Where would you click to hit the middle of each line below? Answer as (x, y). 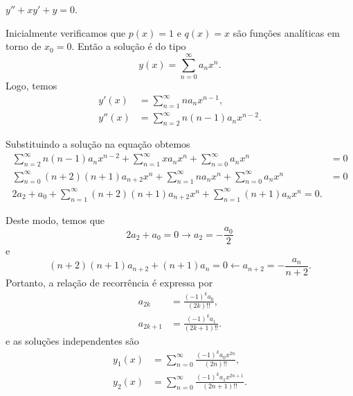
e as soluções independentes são (72, 341)
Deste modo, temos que (55, 219)
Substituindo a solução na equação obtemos (98, 144)
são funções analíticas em (286, 32)
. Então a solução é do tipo (129, 46)
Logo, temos (31, 85)
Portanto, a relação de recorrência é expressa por (109, 283)
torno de (24, 46)
